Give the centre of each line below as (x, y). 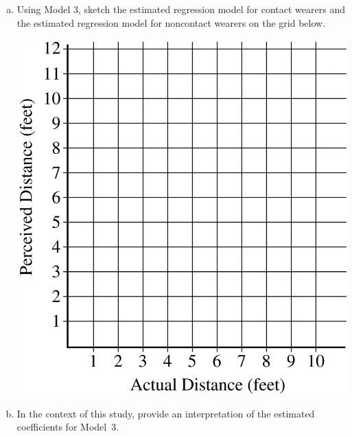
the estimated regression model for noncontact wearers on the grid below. (171, 22)
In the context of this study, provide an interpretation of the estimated (166, 413)
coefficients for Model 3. (68, 427)
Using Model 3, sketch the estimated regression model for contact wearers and (181, 9)
